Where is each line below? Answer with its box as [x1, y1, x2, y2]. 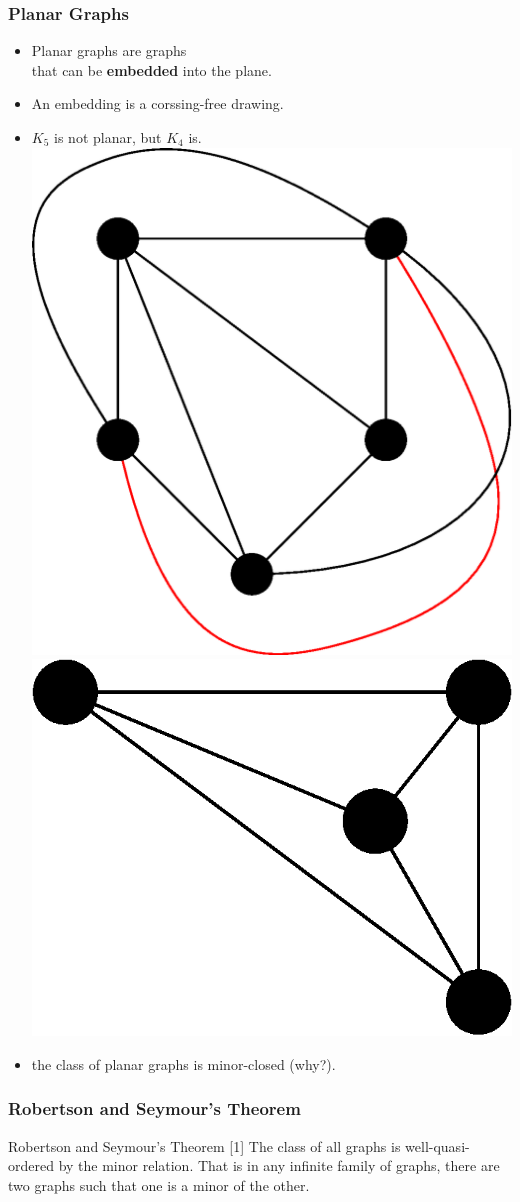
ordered [8, 1155, 54, 1176]
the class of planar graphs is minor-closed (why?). [31, 1053, 336, 1074]
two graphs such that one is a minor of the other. [8, 1174, 310, 1195]
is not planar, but [54, 127, 162, 147]
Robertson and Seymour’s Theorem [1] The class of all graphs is [8, 1135, 401, 1156]
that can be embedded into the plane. [31, 59, 272, 80]
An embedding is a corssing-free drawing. [31, 93, 284, 114]
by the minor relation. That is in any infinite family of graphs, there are [58, 1155, 500, 1176]
